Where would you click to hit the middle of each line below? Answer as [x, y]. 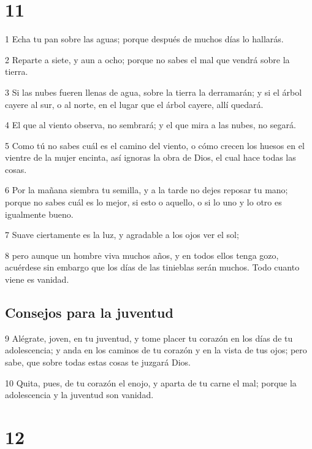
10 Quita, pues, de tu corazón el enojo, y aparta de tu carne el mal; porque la [151, 382]
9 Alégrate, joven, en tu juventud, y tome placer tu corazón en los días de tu [149, 338]
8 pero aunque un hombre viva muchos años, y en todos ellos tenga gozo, [142, 255]
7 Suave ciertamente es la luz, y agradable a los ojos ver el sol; [122, 235]
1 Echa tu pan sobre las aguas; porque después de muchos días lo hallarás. [144, 39]
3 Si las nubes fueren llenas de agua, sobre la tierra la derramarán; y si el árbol [154, 92]
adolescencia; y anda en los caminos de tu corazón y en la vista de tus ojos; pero [156, 350]
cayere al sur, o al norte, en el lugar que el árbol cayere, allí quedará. [134, 104]
